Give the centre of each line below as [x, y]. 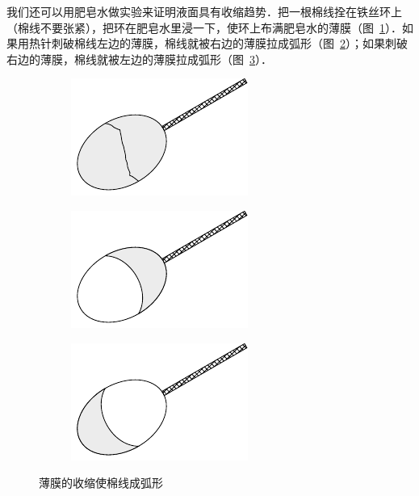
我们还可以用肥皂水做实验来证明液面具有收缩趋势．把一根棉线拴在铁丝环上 [204, 11]
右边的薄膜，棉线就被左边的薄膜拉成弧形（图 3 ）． [139, 59]
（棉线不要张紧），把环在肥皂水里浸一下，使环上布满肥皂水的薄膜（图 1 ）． [204, 27]
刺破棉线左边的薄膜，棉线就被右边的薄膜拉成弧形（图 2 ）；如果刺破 [229, 43]
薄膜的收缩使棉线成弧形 [101, 483]
